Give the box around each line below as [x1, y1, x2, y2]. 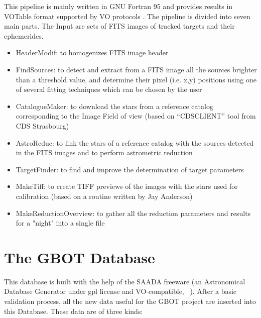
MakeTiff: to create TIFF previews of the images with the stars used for [16, 181, 238, 191]
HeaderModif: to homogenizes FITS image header [16, 47, 169, 58]
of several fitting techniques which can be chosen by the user [16, 84, 202, 94]
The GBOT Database [4, 247, 155, 267]
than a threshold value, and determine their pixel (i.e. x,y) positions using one [16, 74, 256, 84]
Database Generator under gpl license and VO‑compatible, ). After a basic [4, 286, 237, 296]
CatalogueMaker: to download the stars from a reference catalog [16, 100, 213, 111]
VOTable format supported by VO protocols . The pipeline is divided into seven [4, 11, 250, 21]
